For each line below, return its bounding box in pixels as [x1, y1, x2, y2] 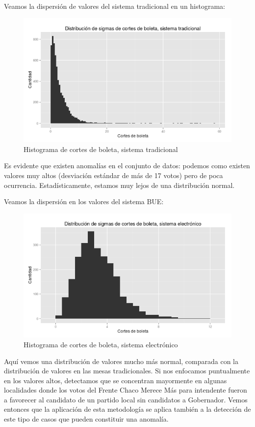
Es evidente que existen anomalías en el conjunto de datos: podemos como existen [4, 160, 250, 171]
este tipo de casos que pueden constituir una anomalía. [4, 414, 169, 424]
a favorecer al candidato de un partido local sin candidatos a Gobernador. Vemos [4, 394, 248, 404]
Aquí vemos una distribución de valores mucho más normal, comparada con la [4, 356, 239, 366]
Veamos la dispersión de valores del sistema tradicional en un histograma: [4, 1, 226, 11]
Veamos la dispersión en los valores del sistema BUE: [4, 196, 164, 207]
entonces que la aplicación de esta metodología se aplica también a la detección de [4, 404, 251, 414]
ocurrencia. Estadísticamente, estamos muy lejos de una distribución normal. [4, 180, 235, 190]
